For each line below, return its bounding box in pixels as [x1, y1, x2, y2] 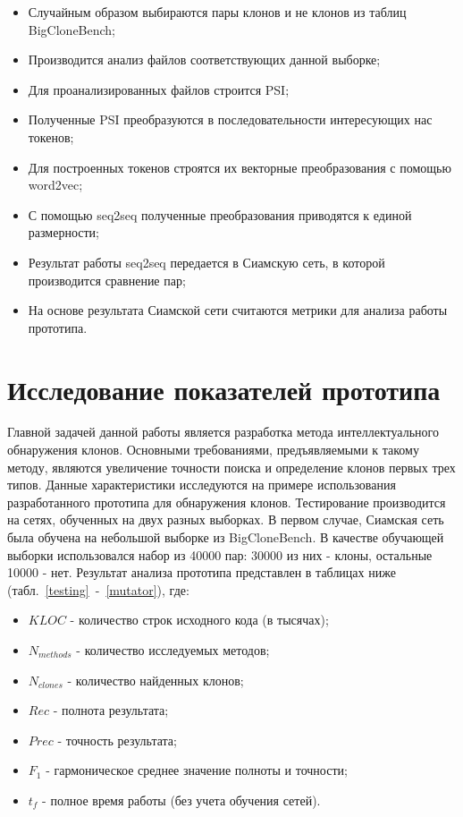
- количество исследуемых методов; [76, 640, 270, 659]
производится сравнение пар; [28, 270, 186, 289]
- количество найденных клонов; [67, 670, 244, 689]
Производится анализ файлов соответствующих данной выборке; [28, 50, 381, 69]
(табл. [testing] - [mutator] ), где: [7, 580, 189, 599]
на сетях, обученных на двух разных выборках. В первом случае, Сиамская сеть [7, 510, 444, 529]
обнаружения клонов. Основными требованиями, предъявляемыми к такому [7, 440, 419, 459]
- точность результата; [57, 730, 177, 749]
